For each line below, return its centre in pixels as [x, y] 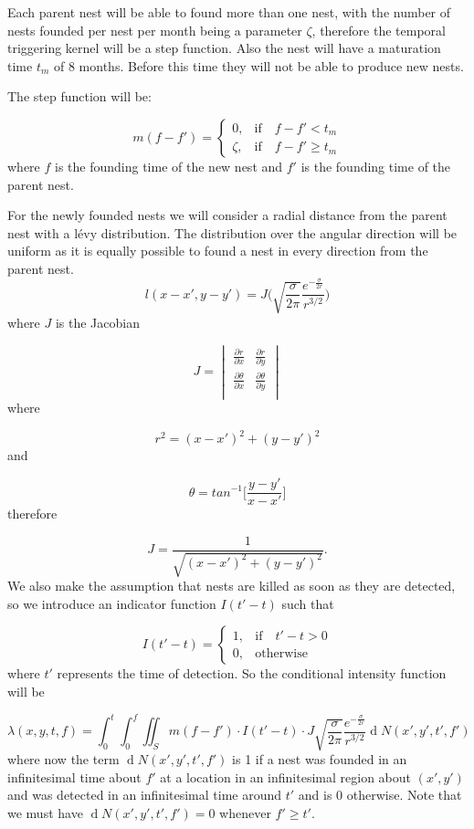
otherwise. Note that [404, 795]
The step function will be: [79, 96]
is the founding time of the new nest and [169, 166]
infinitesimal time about [74, 777]
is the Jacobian [97, 322]
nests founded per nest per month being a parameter [155, 30]
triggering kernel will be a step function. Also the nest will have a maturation [224, 48]
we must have [45, 812]
